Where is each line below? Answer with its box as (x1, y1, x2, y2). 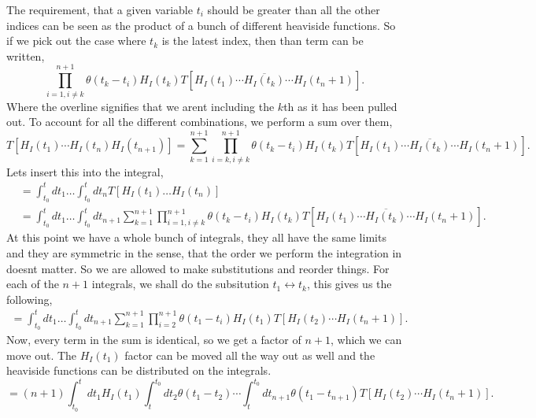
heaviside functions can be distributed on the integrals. (6, 362, 272, 379)
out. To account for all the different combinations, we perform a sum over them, (6, 113, 393, 130)
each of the (6, 276, 59, 292)
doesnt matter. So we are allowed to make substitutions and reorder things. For (6, 260, 390, 276)
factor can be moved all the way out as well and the (124, 346, 375, 363)
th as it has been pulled (283, 98, 397, 114)
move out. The (6, 346, 77, 363)
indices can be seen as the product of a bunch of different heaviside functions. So (6, 17, 396, 33)
